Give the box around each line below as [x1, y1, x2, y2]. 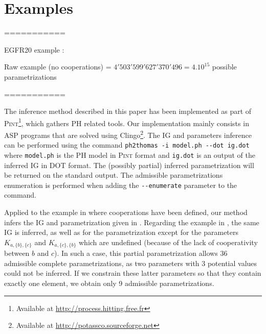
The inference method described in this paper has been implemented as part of [4, 106, 252, 116]
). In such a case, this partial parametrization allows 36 [54, 248, 228, 258]
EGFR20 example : [4, 44, 64, 55]
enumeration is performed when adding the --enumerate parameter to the [4, 179, 237, 190]
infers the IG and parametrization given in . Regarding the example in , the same [4, 217, 259, 227]
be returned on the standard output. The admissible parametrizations [4, 170, 223, 180]
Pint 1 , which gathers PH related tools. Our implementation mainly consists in [4, 116, 249, 128]
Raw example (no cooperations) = [4, 61, 112, 72]
